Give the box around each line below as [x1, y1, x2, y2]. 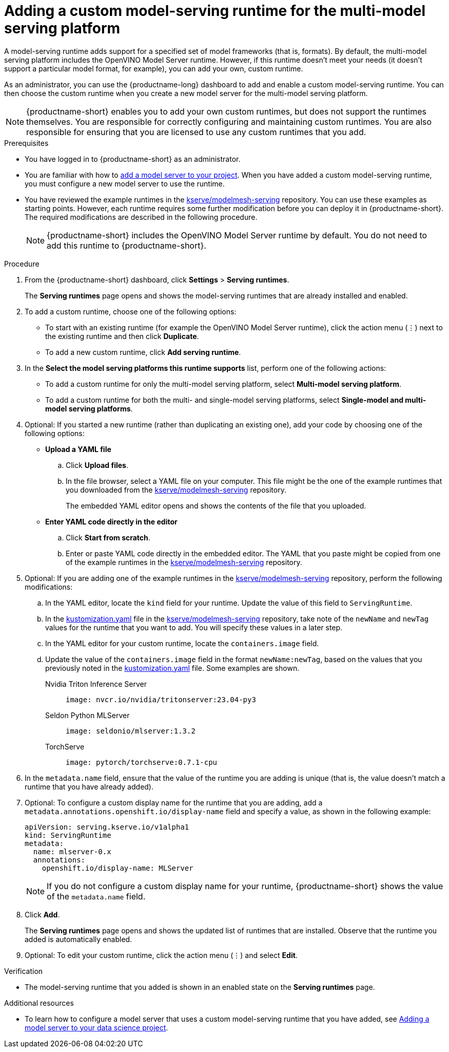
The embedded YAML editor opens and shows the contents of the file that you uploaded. [66, 501, 366, 510]
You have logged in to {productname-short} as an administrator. [25, 154, 241, 163]
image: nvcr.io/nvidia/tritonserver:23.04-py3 [66, 695, 256, 704]
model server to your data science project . [25, 1023, 168, 1032]
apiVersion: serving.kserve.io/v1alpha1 [25, 822, 189, 831]
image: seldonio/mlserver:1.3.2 [66, 726, 196, 735]
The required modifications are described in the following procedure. [25, 212, 258, 221]
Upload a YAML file [45, 444, 111, 454]
